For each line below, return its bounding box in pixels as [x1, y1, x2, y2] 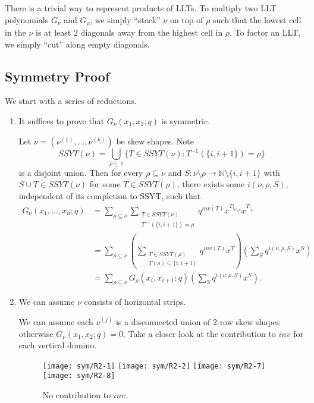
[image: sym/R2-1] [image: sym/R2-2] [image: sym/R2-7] [42, 361, 266, 370]
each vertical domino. [18, 339, 97, 351]
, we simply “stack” [90, 13, 161, 26]
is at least [36, 26, 71, 39]
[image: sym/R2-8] [42, 371, 115, 380]
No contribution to [42, 389, 111, 401]
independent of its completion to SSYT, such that [18, 189, 201, 201]
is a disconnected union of [115, 315, 211, 328]
